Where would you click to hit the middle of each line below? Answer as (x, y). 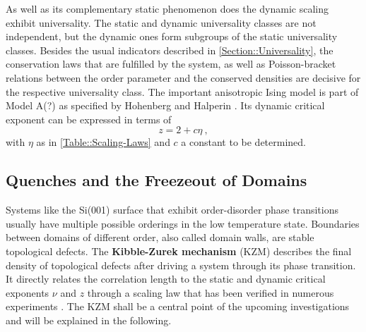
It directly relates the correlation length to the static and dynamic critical (166, 279)
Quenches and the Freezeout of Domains (157, 180)
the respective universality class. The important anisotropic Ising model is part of (182, 91)
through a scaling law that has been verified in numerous (211, 292)
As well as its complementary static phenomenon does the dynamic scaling (167, 8)
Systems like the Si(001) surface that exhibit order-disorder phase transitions (172, 210)
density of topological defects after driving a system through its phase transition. (181, 265)
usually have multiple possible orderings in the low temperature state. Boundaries (183, 223)
